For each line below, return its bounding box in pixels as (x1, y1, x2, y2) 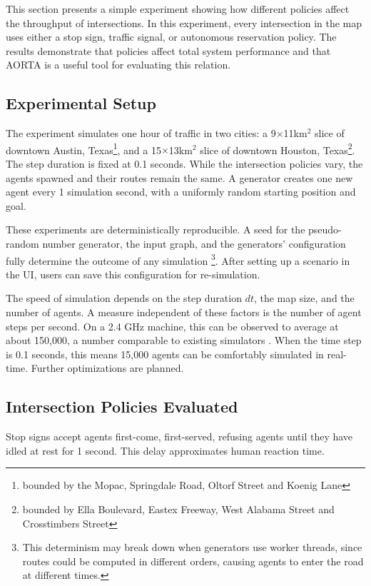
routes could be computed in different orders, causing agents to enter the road (22, 553, 364, 568)
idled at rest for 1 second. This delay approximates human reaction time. (6, 443, 325, 458)
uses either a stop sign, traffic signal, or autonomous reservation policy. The (6, 29, 337, 44)
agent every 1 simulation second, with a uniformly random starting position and (6, 184, 356, 199)
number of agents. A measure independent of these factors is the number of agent (6, 305, 362, 320)
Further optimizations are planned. (31, 360, 184, 375)
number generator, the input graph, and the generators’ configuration (42, 236, 346, 251)
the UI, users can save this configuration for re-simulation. (6, 266, 260, 281)
